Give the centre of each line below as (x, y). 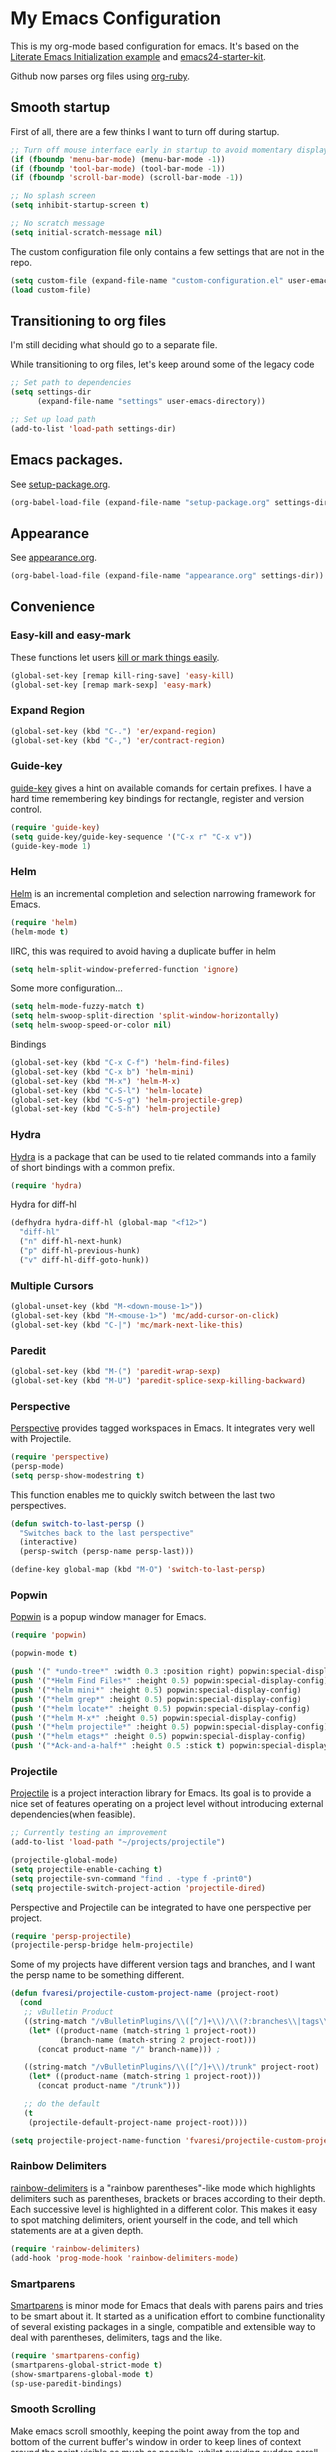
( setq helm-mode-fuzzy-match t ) (77, 1007)
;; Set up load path (53, 419)
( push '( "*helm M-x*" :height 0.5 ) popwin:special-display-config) (154, 1718)
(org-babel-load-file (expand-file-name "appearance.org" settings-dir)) (167, 576)
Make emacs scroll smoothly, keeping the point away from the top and (155, 2431)
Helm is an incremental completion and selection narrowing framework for (163, 893)
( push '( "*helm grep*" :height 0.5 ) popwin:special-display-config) (156, 1699)
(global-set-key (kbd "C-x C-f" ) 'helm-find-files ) (120, 1063)
